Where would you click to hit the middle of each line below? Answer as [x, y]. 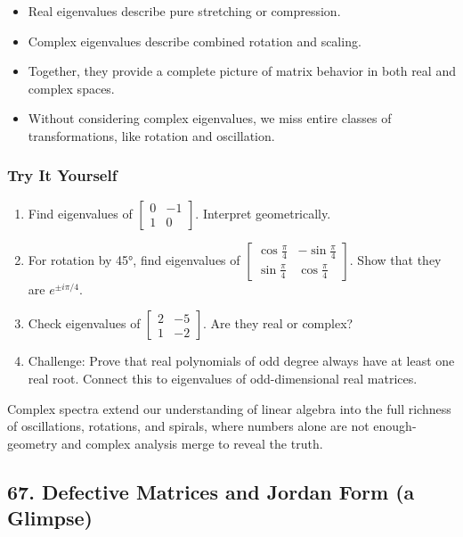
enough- [395, 426]
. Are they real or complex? [278, 323]
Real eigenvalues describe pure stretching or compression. [184, 11]
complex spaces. [71, 88]
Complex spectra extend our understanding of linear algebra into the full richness [229, 408]
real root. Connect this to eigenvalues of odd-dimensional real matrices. [223, 378]
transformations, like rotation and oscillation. [151, 135]
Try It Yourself [62, 175]
